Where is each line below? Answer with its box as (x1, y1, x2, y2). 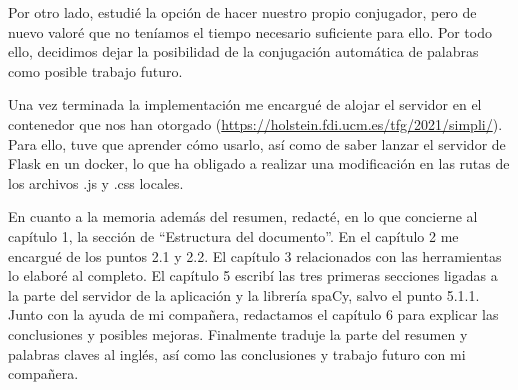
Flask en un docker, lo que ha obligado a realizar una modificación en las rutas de (8, 153, 510, 174)
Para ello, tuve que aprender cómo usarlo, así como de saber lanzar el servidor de (8, 133, 506, 154)
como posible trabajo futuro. (8, 60, 183, 81)
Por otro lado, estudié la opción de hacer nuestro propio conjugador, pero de (8, 2, 477, 22)
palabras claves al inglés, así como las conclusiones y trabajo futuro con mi (8, 343, 466, 364)
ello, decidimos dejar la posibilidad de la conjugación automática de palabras (8, 41, 479, 62)
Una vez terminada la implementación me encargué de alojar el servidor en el (8, 94, 482, 115)
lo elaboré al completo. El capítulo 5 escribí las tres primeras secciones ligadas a (8, 265, 498, 286)
